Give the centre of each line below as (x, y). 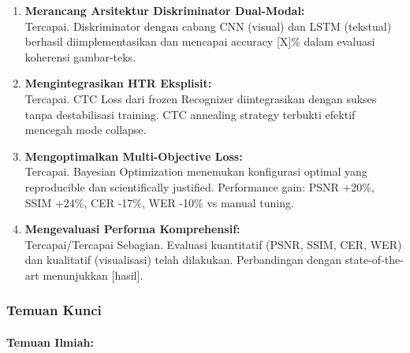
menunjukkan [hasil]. (93, 275)
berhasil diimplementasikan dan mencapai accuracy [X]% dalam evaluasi (200, 41)
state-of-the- (374, 260)
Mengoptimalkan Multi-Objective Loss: (134, 156)
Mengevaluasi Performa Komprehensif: (132, 229)
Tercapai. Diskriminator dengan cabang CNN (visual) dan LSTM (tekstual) (208, 26)
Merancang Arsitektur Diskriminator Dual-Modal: (165, 10)
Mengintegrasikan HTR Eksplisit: (118, 83)
